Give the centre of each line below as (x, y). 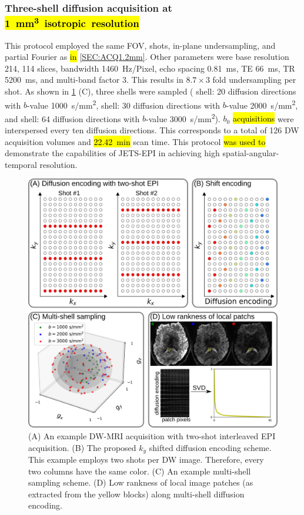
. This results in (155, 80)
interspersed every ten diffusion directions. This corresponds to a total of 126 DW (152, 130)
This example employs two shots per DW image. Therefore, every (146, 460)
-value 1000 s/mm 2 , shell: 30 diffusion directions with (123, 104)
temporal (21, 164)
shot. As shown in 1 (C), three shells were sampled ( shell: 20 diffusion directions (151, 91)
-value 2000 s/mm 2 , (262, 104)
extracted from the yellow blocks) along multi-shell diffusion (136, 494)
